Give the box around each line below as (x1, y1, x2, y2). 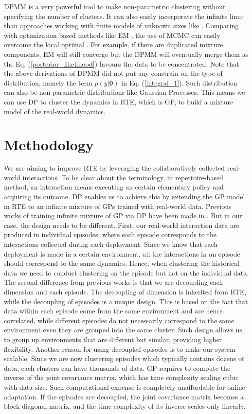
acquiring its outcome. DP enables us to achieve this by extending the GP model (4, 191, 245, 202)
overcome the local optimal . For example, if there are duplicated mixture (4, 39, 223, 50)
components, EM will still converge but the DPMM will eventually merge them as (4, 49, 249, 59)
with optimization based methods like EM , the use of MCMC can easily (4, 30, 220, 40)
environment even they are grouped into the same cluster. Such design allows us (4, 325, 242, 335)
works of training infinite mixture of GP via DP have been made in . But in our (4, 210, 242, 221)
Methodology (4, 135, 94, 155)
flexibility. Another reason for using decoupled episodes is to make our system (4, 344, 235, 354)
